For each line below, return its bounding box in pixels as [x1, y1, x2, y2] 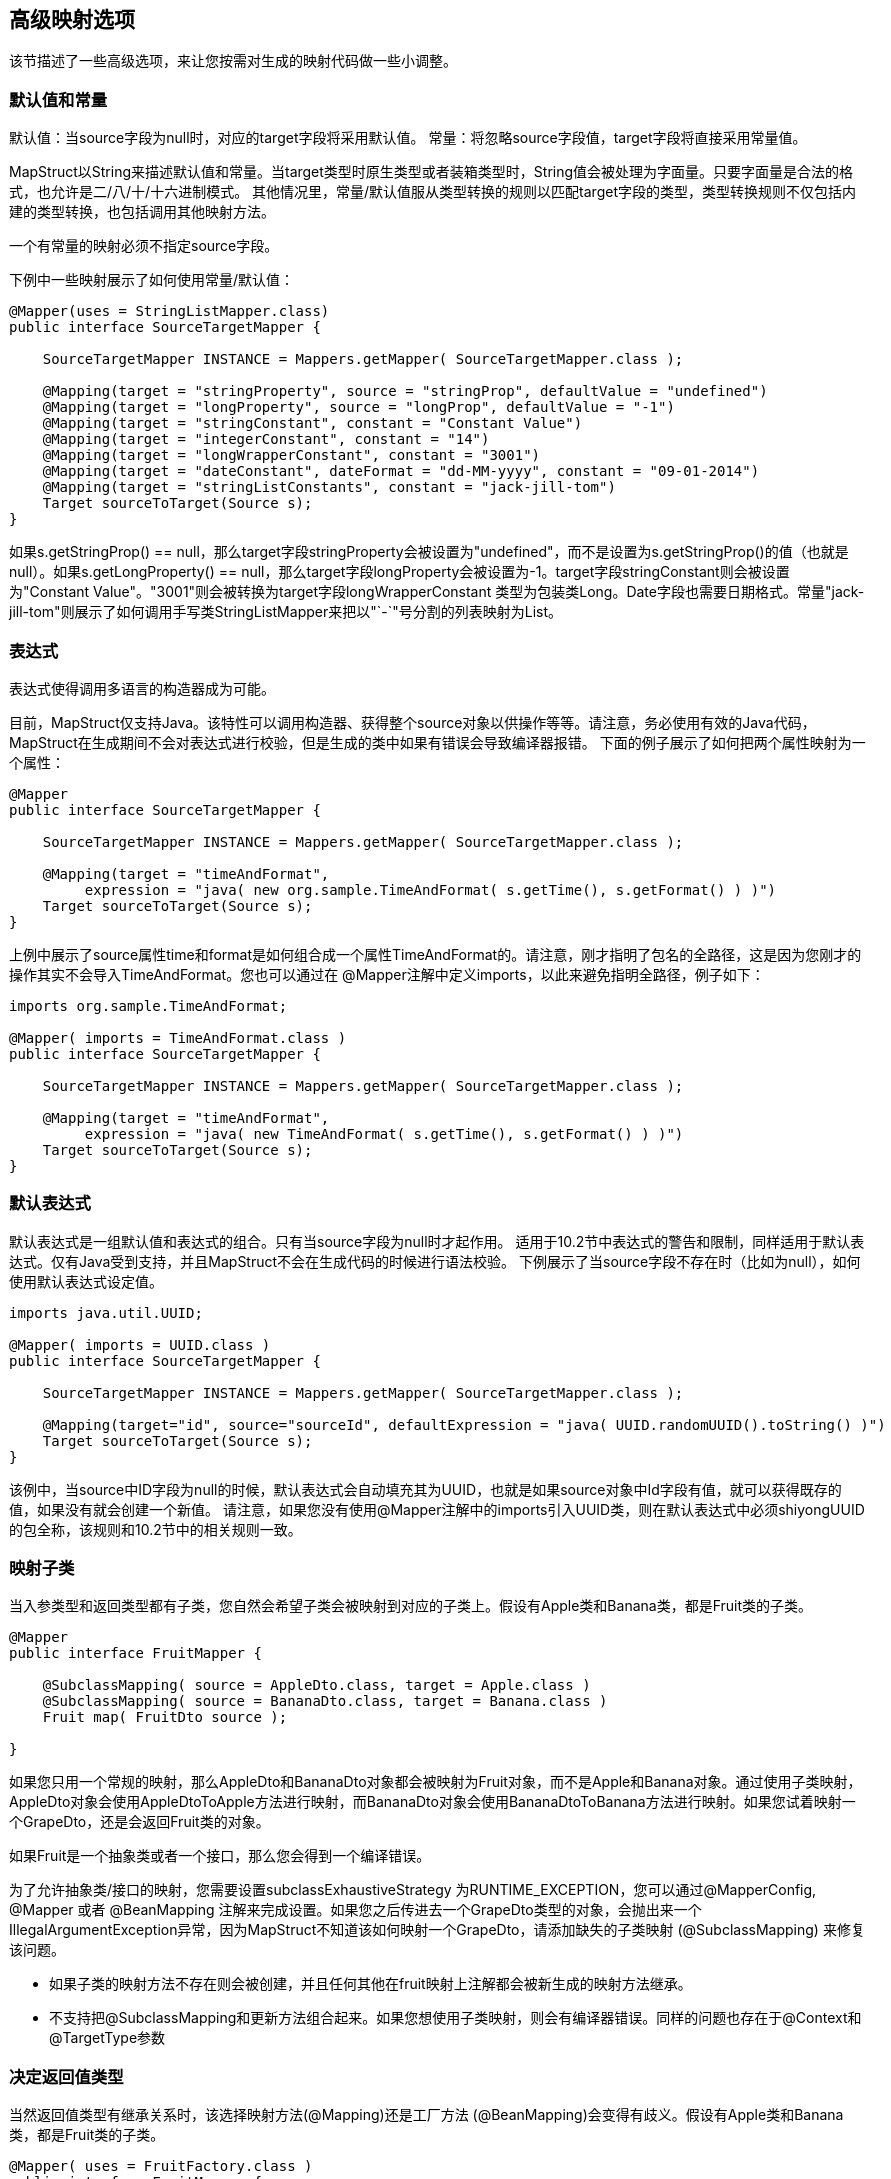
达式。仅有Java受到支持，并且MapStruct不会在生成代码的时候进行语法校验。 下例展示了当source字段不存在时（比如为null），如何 [9, 1252, 861, 1270]
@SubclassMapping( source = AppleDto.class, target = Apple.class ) [42, 1677, 591, 1694]
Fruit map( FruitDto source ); [42, 1709, 288, 1726]
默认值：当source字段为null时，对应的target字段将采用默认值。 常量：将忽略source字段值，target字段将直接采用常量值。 [9, 129, 807, 147]
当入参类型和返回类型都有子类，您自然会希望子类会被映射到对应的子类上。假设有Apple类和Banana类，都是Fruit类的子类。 [9, 1597, 813, 1615]
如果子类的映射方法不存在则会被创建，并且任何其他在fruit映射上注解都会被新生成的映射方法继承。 [49, 1975, 692, 1993]
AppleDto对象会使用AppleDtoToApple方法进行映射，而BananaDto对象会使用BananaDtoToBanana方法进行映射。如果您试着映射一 [9, 1793, 856, 1811]
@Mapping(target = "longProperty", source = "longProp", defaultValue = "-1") [42, 399, 675, 416]
